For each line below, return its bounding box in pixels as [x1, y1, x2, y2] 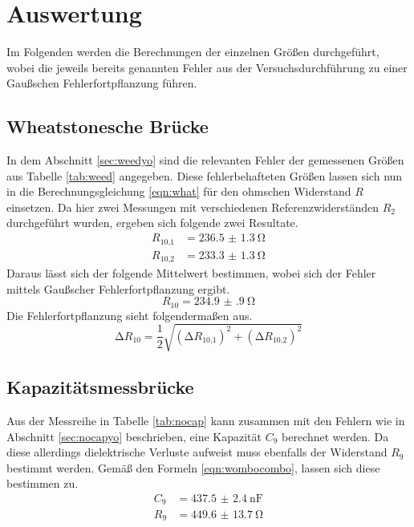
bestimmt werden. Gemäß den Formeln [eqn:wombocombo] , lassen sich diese [6, 459, 380, 476]
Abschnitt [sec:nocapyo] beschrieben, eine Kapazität [6, 428, 262, 444]
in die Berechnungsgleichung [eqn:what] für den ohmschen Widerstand [6, 183, 351, 200]
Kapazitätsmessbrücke [6, 375, 194, 399]
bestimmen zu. [6, 475, 79, 492]
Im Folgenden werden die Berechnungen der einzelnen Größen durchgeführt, [6, 43, 379, 60]
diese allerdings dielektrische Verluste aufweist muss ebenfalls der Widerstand [6, 444, 388, 460]
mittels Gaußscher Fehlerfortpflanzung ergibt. [6, 280, 230, 297]
